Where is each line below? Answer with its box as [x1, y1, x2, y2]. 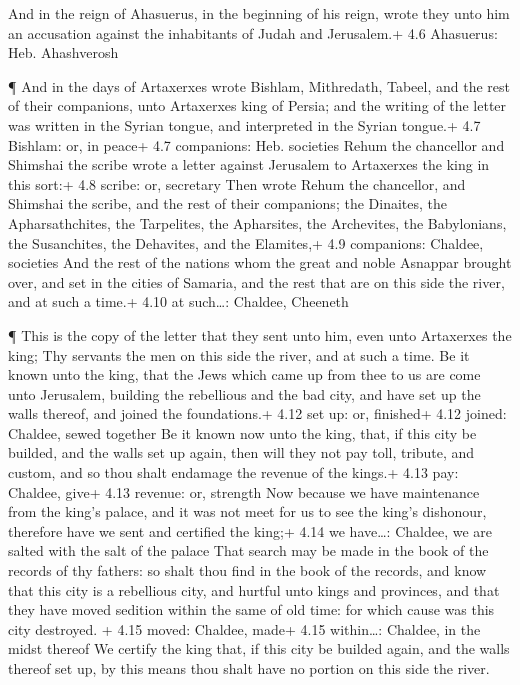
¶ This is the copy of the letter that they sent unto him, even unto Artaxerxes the [8, 324, 512, 345]
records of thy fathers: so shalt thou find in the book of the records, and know [8, 560, 487, 581]
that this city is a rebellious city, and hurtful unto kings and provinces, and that [8, 579, 500, 600]
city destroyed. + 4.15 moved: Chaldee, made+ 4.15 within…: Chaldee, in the [8, 618, 481, 639]
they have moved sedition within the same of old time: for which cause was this [8, 599, 495, 620]
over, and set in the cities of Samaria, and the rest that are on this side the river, [8, 271, 505, 292]
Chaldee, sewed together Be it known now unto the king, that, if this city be [8, 422, 477, 443]
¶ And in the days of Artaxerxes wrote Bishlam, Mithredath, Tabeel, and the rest [8, 75, 510, 96]
